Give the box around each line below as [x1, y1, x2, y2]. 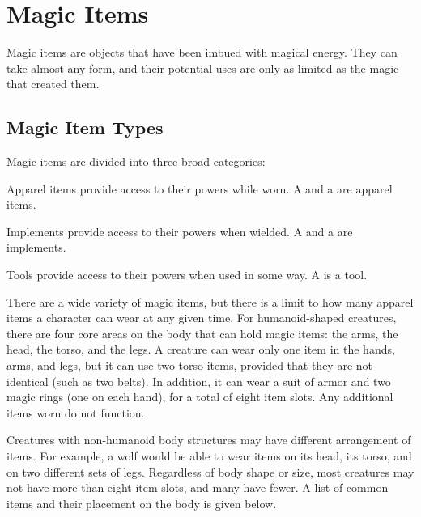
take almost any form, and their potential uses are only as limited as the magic [6, 59, 399, 76]
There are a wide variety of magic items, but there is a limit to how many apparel [6, 293, 414, 310]
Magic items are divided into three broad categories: [6, 153, 266, 170]
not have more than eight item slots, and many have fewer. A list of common [6, 479, 389, 496]
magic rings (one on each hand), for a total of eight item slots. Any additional [6, 388, 393, 405]
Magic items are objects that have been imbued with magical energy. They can [6, 44, 398, 61]
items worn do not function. [6, 404, 145, 421]
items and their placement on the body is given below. [6, 494, 277, 511]
